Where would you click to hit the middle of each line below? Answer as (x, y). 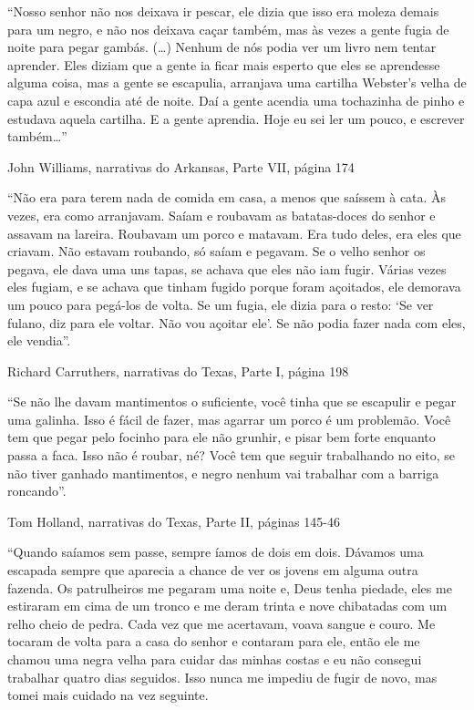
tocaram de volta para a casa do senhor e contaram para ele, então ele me (214, 641)
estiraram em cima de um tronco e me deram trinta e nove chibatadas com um (227, 606)
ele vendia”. (39, 340)
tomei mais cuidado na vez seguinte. (108, 695)
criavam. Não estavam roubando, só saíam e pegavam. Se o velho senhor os (216, 251)
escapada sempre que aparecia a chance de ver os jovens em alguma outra (213, 570)
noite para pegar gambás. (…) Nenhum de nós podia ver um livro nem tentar (222, 47)
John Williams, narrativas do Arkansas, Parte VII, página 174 (181, 166)
